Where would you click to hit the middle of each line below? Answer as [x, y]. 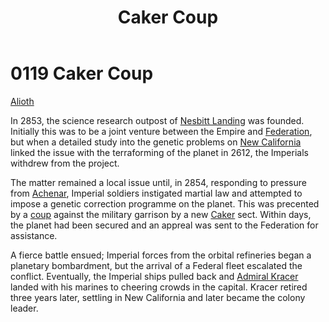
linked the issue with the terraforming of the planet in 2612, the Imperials [159, 152]
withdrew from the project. [65, 163]
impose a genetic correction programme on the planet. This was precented [165, 203]
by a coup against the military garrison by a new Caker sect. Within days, [161, 214]
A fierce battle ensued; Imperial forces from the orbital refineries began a [161, 255]
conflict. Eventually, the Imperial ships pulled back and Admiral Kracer [154, 276]
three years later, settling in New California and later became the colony [158, 297]
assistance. [34, 235]
